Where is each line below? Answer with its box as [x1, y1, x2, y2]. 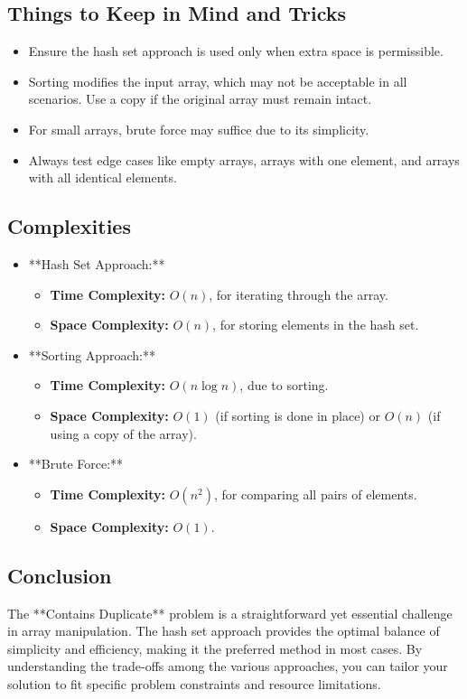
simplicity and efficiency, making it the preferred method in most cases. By [7, 638, 423, 657]
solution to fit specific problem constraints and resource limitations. [7, 674, 381, 693]
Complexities [7, 212, 131, 240]
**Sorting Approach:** [28, 345, 155, 364]
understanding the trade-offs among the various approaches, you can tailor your [7, 657, 448, 676]
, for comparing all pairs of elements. [213, 484, 417, 503]
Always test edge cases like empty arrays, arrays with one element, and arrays [28, 150, 460, 169]
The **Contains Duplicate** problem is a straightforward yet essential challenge [7, 603, 453, 622]
